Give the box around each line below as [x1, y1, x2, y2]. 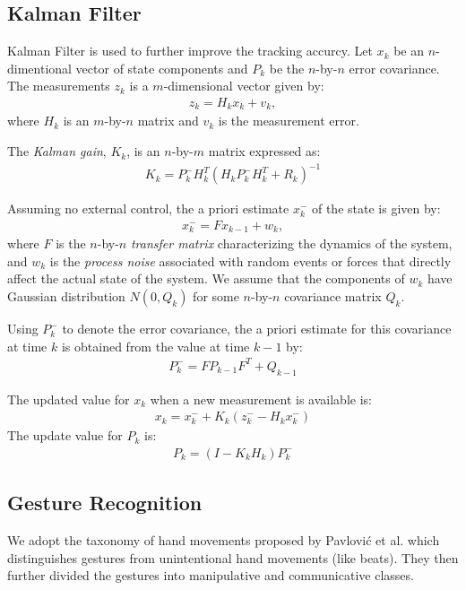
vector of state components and [75, 58, 248, 77]
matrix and [137, 111, 199, 130]
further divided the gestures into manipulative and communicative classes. [7, 566, 414, 585]
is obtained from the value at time [61, 336, 250, 355]
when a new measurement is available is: [150, 389, 372, 408]
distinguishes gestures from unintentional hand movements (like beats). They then [7, 548, 459, 567]
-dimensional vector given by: [163, 76, 324, 95]
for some [193, 287, 239, 306]
